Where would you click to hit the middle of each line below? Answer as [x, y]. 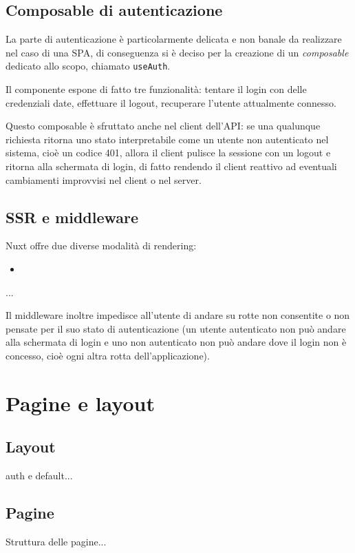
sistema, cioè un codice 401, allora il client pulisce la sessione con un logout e [168, 153]
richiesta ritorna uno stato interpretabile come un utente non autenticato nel [167, 139]
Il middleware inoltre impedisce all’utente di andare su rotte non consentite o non [178, 315]
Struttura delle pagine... [56, 541]
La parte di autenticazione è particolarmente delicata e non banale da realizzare [174, 39]
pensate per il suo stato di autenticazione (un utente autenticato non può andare [176, 328]
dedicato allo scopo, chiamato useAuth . [88, 66]
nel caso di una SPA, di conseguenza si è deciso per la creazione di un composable [177, 52]
